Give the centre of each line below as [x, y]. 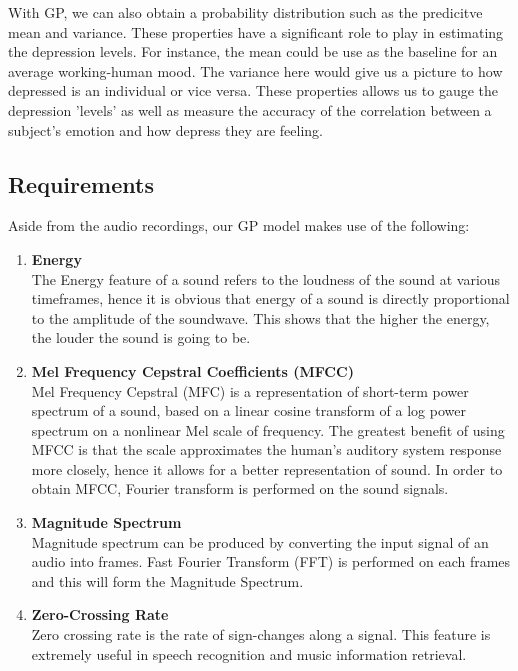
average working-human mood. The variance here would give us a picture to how [255, 70]
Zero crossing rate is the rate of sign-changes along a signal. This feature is [261, 634]
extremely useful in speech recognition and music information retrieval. [249, 653]
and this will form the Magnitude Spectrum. [167, 580]
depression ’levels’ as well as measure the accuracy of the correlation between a [250, 109]
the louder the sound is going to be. [141, 337]
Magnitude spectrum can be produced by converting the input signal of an [260, 541]
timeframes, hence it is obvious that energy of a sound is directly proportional [270, 298]
